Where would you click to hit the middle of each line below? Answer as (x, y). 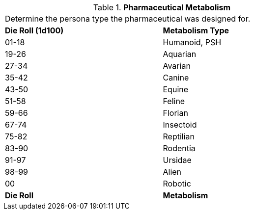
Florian (175, 113)
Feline (174, 101)
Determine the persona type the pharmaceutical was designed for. (128, 19)
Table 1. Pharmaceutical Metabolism (162, 7)
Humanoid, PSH (192, 42)
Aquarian (180, 54)
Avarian (177, 66)
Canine (176, 78)
